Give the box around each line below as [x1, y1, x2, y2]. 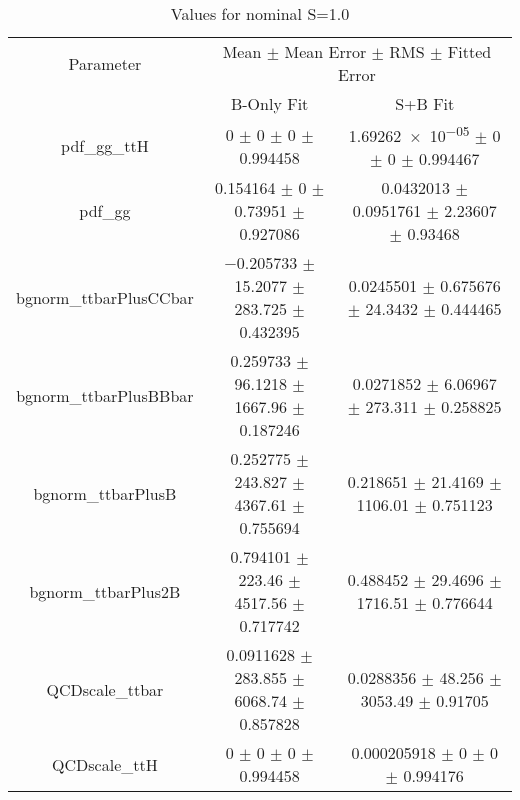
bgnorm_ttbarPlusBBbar [16, 383, 194, 407]
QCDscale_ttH [52, 752, 158, 776]
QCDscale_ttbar [46, 677, 164, 701]
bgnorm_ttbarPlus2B [29, 579, 181, 603]
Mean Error [284, 40, 367, 63]
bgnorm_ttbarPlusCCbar [16, 285, 194, 309]
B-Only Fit [230, 92, 309, 115]
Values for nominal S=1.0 [170, 2, 350, 25]
